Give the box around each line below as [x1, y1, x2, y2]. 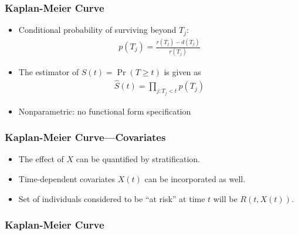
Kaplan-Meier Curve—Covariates [5, 130, 166, 145]
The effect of [18, 153, 64, 165]
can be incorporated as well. [144, 173, 246, 185]
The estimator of [18, 66, 79, 78]
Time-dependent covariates [18, 173, 116, 185]
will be [213, 192, 238, 204]
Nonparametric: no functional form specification [18, 105, 191, 117]
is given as [164, 66, 201, 78]
